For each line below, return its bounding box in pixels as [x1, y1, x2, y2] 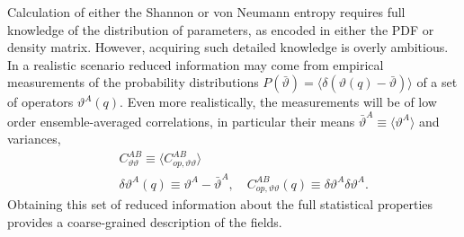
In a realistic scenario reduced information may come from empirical [7, 55, 384, 74]
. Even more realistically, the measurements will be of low [120, 92, 437, 111]
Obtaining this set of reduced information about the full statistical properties [7, 195, 433, 214]
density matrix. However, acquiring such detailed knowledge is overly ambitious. [7, 38, 449, 57]
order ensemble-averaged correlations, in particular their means [7, 111, 355, 130]
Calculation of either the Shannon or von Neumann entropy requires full [7, 3, 406, 21]
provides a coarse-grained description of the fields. [7, 212, 282, 231]
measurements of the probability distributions [7, 73, 259, 92]
